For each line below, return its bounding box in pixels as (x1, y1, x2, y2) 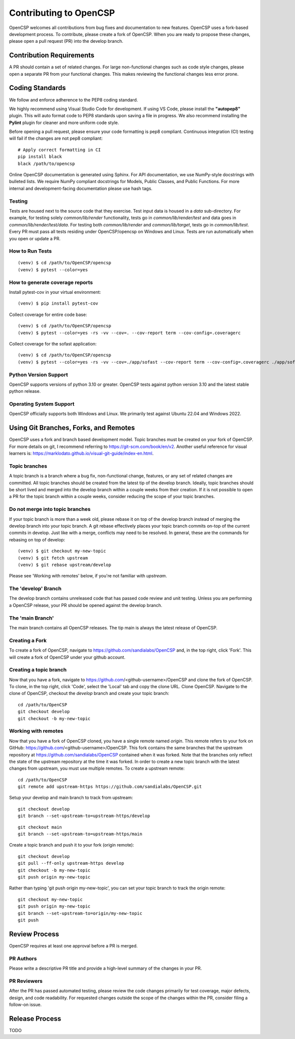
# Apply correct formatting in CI (18, 147, 101, 153)
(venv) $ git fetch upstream (18, 555, 88, 561)
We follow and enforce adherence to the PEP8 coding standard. (9, 96, 138, 103)
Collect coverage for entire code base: (9, 312, 87, 317)
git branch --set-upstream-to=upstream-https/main (18, 831, 143, 837)
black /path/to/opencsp (18, 160, 75, 166)
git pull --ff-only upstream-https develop (18, 860, 124, 866)
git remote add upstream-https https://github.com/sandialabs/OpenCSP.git (18, 784, 202, 789)
